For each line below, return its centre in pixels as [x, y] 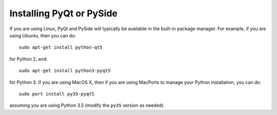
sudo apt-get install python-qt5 [61, 48]
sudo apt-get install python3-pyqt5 [65, 71]
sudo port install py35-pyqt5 [57, 94]
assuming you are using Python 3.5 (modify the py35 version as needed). [87, 105]
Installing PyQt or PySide [64, 13]
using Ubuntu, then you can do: [43, 35]
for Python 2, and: [29, 59]
